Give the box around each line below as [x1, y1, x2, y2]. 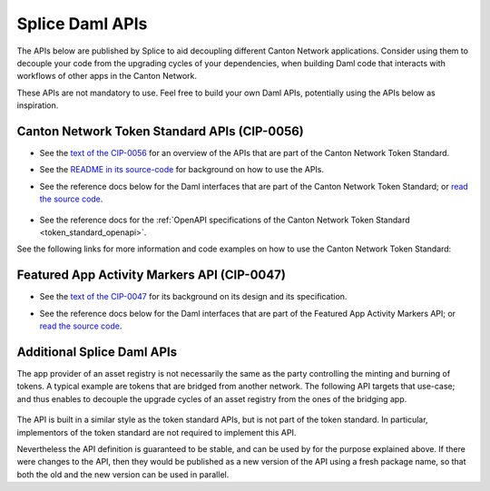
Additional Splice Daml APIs [16, 344, 177, 359]
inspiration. [16, 100, 59, 111]
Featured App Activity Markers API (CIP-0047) [16, 268, 286, 283]
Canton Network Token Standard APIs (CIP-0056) [16, 123, 304, 139]
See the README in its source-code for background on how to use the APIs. [39, 164, 325, 175]
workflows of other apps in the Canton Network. [16, 71, 198, 82]
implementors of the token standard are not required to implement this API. [16, 427, 297, 437]
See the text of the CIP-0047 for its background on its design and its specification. [39, 291, 348, 302]
